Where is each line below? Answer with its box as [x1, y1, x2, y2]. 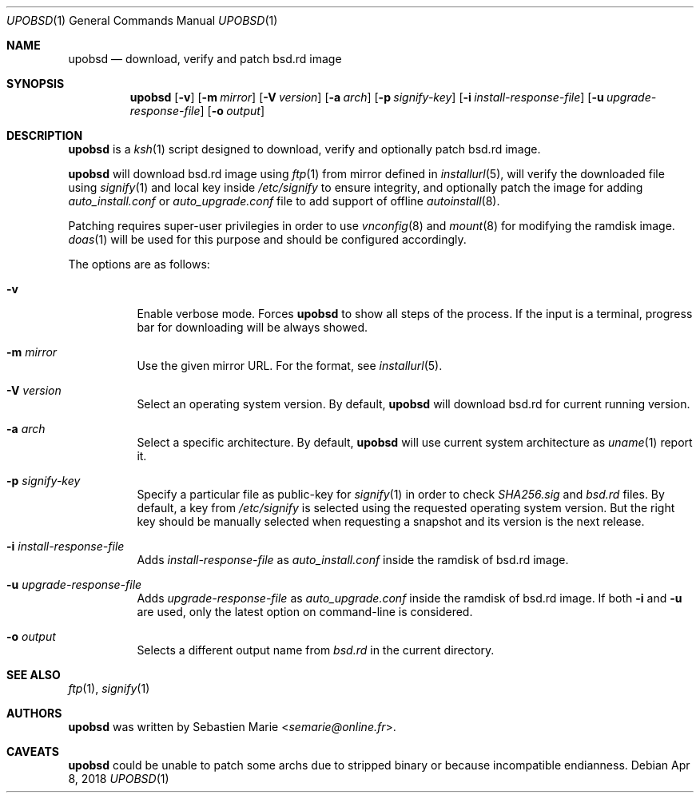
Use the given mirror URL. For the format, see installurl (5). [137, 359, 443, 372]
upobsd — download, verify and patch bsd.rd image [68, 52, 342, 66]
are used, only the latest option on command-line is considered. [137, 605, 473, 618]
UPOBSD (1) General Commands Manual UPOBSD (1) [6, 14, 278, 27]
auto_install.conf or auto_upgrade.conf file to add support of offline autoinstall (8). [68, 194, 500, 208]
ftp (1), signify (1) [68, 682, 150, 695]
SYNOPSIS [6, 77, 65, 90]
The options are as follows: [68, 257, 210, 271]
